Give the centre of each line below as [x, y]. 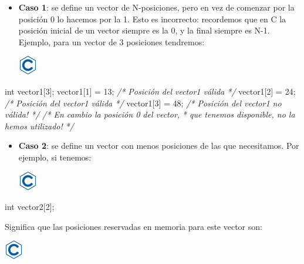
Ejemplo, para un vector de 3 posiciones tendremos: [112, 41]
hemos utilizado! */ [39, 126]
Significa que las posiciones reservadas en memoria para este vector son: [134, 226]
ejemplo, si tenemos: [55, 157]
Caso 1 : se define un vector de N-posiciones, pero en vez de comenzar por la [156, 7]
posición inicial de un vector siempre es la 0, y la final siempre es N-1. [144, 30]
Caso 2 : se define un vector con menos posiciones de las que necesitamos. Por [159, 146]
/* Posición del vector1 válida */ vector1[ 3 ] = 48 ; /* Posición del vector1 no [143, 103]
